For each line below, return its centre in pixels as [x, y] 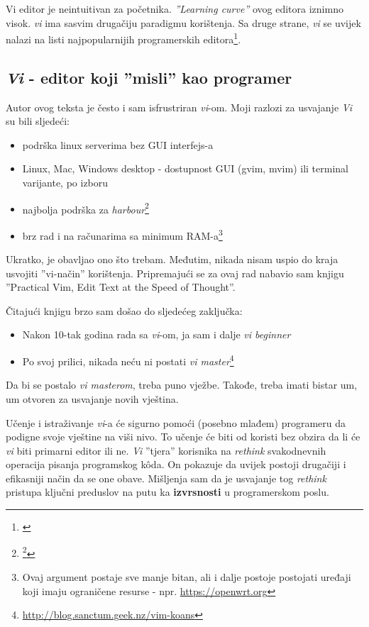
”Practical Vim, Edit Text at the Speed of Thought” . [121, 287]
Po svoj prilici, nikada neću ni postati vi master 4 [128, 360]
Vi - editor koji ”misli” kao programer [149, 77]
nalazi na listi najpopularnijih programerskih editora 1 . [123, 38]
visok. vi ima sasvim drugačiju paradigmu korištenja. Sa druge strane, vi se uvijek [183, 22]
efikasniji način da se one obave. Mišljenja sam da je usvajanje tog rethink [166, 478]
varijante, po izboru [65, 183]
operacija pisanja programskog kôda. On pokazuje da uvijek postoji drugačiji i [176, 464]
